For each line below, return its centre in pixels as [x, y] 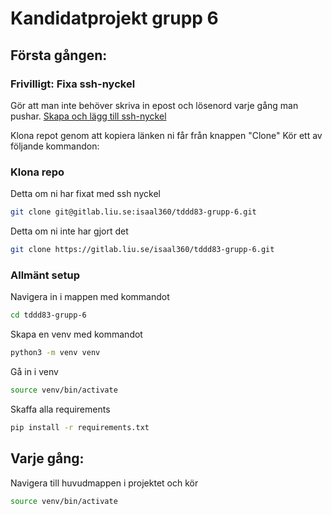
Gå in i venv [34, 371]
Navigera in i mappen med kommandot [90, 297]
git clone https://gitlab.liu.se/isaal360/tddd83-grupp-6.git [142, 250]
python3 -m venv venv [55, 353]
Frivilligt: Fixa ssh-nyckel [73, 84]
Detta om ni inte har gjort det [69, 231]
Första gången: [59, 55]
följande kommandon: [55, 146]
